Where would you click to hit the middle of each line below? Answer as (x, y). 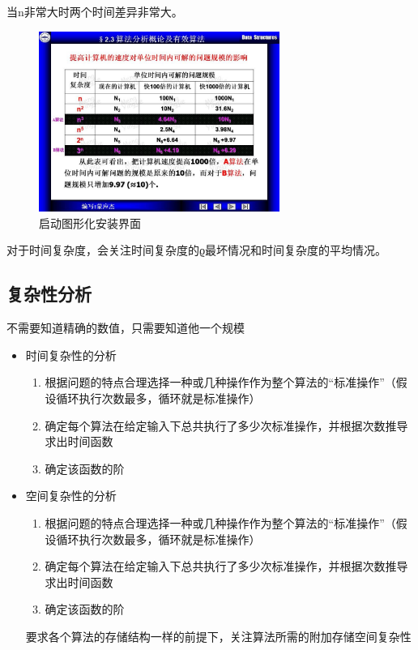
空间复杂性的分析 (71, 496)
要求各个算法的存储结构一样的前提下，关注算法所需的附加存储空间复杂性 (218, 636)
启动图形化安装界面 (90, 222)
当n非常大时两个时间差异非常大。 (95, 11)
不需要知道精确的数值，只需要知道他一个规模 (126, 328)
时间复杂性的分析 (71, 355)
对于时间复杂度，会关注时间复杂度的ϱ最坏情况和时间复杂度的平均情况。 (197, 250)
